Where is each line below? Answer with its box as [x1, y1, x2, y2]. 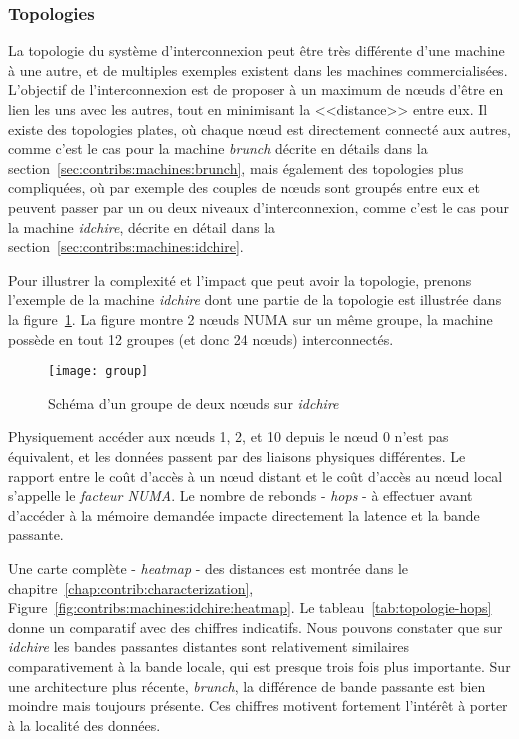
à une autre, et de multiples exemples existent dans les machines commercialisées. [8, 59, 508, 80]
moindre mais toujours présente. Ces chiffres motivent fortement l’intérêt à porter [8, 695, 508, 716]
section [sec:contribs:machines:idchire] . [8, 236, 244, 257]
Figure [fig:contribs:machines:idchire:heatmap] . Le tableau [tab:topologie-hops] [8, 597, 492, 618]
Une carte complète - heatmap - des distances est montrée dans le [8, 557, 409, 578]
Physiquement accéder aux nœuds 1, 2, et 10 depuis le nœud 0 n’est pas [8, 426, 449, 447]
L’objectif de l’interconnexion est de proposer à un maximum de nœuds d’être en [8, 79, 504, 100]
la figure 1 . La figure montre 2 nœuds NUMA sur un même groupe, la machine [8, 308, 493, 329]
